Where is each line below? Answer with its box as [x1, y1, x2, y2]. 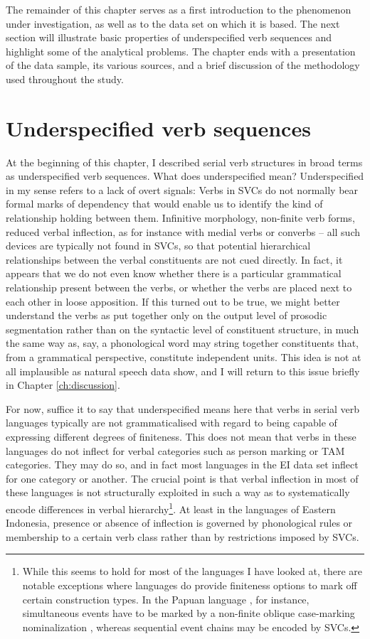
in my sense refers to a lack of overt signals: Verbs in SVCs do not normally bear [6, 182, 359, 197]
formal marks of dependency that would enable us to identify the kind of [6, 196, 323, 211]
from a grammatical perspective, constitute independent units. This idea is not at [6, 350, 361, 364]
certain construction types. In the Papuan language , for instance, [22, 591, 310, 606]
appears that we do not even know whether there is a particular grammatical [6, 266, 342, 281]
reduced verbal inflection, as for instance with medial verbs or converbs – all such [6, 224, 360, 239]
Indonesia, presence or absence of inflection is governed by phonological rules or [6, 515, 353, 530]
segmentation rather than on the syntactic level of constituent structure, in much [6, 321, 359, 336]
